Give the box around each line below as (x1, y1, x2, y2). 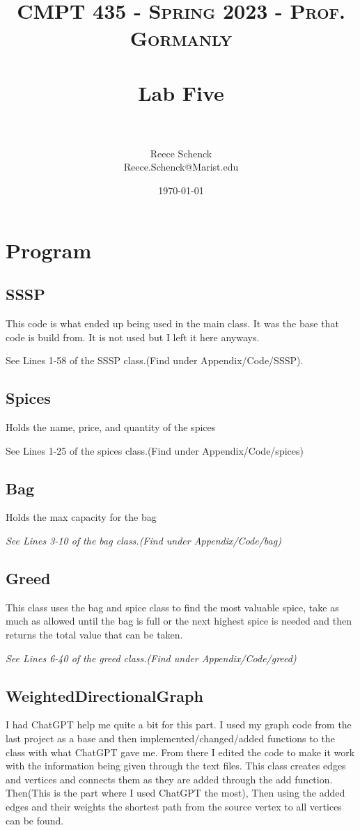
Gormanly (130, 24, 233, 52)
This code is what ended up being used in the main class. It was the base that (6, 316, 339, 331)
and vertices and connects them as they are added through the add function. (6, 772, 333, 786)
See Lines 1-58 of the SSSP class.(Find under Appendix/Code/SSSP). (6, 353, 304, 368)
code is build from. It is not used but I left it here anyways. (6, 329, 260, 344)
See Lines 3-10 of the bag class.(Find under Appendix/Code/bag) (6, 533, 281, 548)
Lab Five (138, 78, 224, 107)
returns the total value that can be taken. (6, 627, 183, 641)
